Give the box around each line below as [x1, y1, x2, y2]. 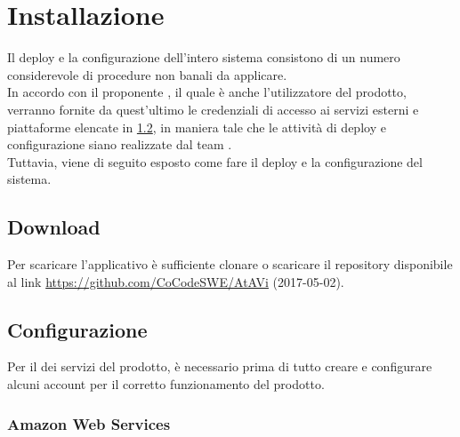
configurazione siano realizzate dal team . [7, 135, 232, 154]
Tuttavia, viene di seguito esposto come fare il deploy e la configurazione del [7, 152, 423, 171]
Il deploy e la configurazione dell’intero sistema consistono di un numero [7, 48, 400, 67]
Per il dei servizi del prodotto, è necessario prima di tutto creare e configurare [7, 357, 432, 376]
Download [7, 213, 101, 241]
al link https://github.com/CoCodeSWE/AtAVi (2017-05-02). [7, 272, 344, 290]
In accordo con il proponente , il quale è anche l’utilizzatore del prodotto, [7, 83, 407, 101]
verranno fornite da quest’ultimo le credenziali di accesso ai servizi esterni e [7, 99, 419, 118]
